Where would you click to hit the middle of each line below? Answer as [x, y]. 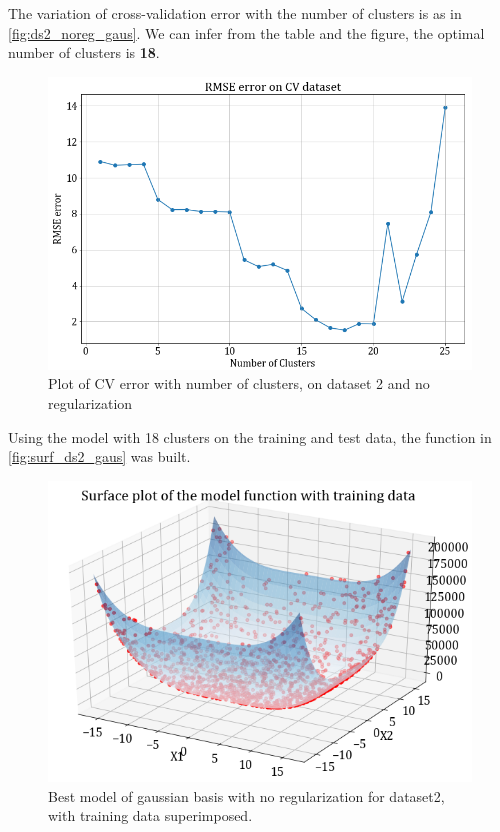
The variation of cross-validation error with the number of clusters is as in [235, 13]
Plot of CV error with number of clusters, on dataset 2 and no [239, 383]
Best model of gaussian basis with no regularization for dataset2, [246, 795]
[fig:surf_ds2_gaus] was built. [99, 456]
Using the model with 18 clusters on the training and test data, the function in [250, 436]
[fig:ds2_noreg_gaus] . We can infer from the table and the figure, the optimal [246, 32]
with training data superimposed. [150, 815]
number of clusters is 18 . [84, 52]
